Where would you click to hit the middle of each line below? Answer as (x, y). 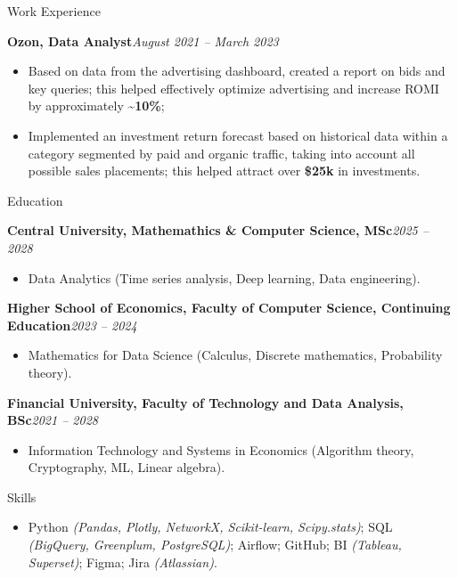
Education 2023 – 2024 (72, 325)
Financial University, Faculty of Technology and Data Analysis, (205, 402)
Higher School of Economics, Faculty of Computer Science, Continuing (229, 308)
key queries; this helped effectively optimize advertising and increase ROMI (233, 88)
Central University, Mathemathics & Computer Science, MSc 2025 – (218, 230)
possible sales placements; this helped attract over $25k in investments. (224, 171)
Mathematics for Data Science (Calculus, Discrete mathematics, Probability (235, 355)
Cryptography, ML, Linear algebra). (127, 467)
